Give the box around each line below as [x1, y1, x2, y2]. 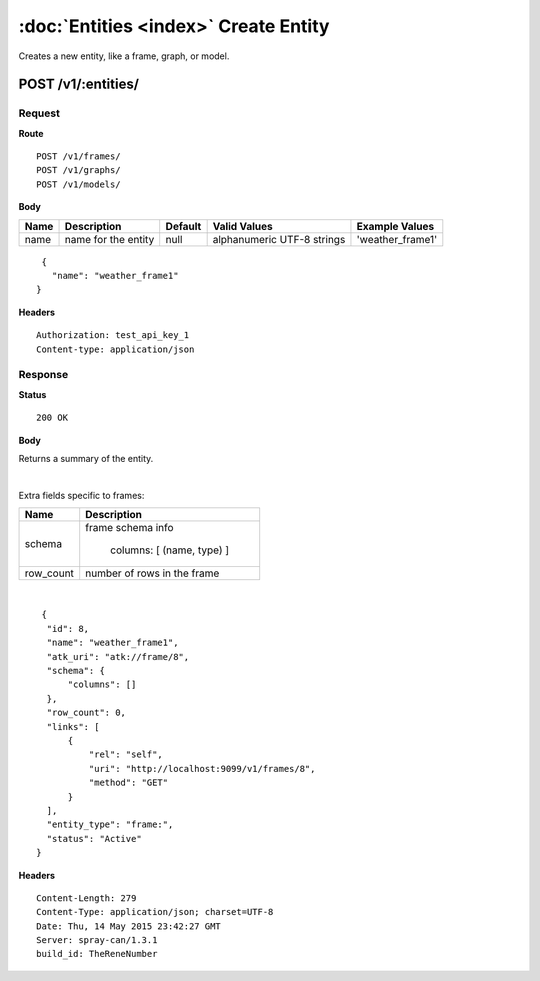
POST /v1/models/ [36, 178, 121, 190]
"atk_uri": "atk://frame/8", [46, 651, 190, 662]
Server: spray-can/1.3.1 [36, 935, 158, 946]
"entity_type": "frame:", [46, 819, 174, 830]
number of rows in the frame [85, 566, 220, 580]
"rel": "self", [88, 749, 164, 760]
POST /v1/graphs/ [36, 165, 121, 176]
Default [165, 219, 202, 233]
